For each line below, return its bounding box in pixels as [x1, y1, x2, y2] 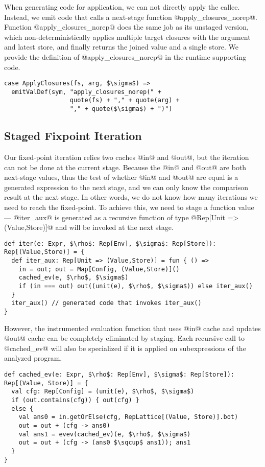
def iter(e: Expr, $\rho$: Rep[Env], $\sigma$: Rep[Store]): [4, 240, 216, 247]
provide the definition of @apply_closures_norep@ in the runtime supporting [4, 51, 247, 62]
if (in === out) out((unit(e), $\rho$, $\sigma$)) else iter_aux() [18, 283, 253, 290]
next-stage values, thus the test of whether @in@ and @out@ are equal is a [4, 172, 238, 182]
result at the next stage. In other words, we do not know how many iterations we [4, 192, 258, 202]
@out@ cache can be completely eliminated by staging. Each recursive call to [4, 333, 245, 343]
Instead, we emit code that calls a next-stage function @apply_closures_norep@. [4, 11, 257, 22]
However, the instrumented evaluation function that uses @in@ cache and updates [4, 322, 261, 333]
